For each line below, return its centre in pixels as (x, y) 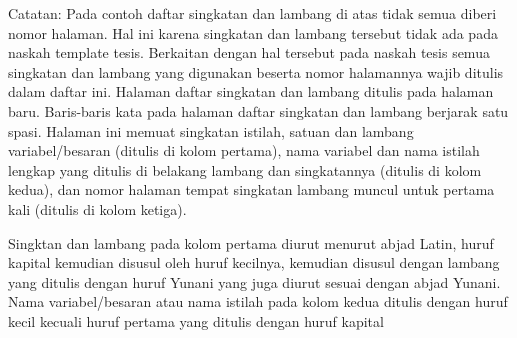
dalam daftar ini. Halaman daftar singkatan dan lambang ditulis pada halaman (251, 91)
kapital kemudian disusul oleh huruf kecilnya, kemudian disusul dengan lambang (254, 262)
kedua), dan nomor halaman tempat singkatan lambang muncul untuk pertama (251, 189)
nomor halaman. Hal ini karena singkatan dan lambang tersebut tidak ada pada (253, 32)
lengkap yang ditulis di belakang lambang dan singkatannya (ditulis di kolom (245, 169)
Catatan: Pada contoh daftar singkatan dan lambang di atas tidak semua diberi (252, 13)
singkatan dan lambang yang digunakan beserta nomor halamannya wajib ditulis (256, 71)
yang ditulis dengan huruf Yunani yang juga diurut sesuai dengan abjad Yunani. (254, 281)
